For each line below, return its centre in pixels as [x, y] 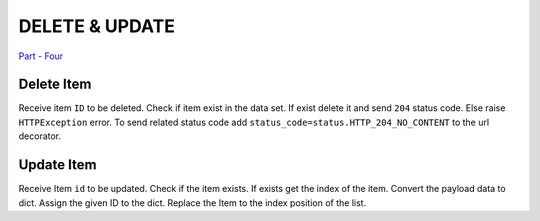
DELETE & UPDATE [96, 26]
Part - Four [41, 56]
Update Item [57, 165]
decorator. [40, 136]
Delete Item [55, 84]
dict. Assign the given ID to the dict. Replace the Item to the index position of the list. [192, 202]
